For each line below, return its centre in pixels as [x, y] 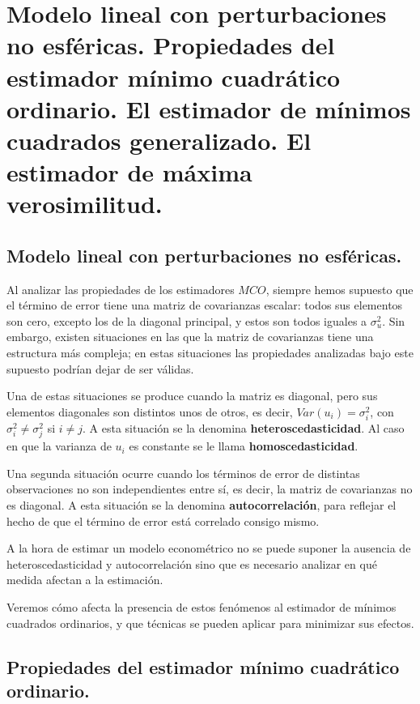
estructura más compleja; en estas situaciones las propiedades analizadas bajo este [210, 353]
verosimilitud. [85, 204]
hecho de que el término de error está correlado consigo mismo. [163, 521]
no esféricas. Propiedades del [171, 45]
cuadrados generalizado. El [159, 140]
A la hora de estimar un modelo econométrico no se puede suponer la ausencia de [209, 548]
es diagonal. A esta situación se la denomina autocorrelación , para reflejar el [202, 504]
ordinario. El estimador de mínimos [209, 108]
